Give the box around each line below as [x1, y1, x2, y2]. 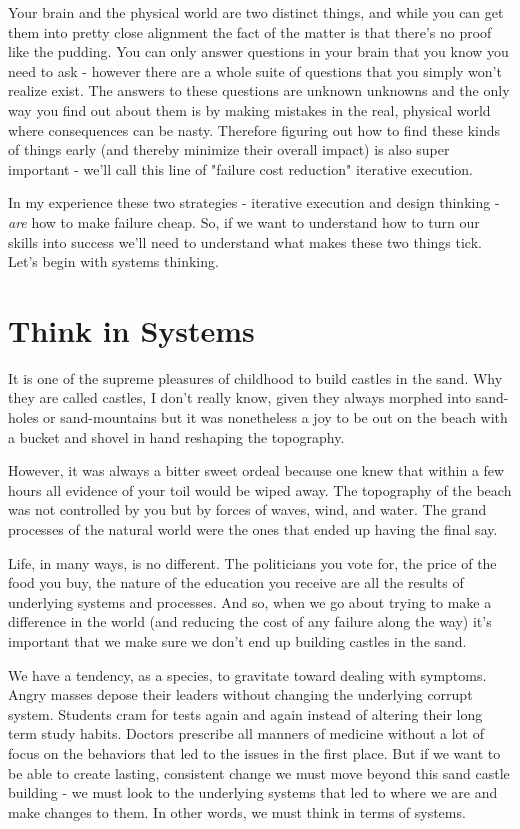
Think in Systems [8, 309, 255, 350]
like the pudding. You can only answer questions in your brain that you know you [8, 41, 509, 62]
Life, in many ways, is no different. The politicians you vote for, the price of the [8, 552, 497, 573]
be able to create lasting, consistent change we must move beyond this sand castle [8, 762, 510, 783]
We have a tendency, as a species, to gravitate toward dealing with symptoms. [8, 664, 487, 685]
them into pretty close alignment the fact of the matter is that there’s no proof [8, 21, 492, 42]
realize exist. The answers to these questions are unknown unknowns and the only [8, 80, 510, 101]
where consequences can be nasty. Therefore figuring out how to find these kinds [8, 119, 501, 140]
